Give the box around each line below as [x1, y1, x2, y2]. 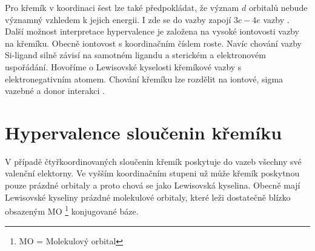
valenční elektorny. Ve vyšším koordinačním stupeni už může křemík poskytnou [5, 167, 300, 179]
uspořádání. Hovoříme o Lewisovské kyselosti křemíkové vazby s [5, 60, 242, 73]
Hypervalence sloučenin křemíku [5, 119, 282, 144]
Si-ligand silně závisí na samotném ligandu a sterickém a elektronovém [5, 49, 266, 61]
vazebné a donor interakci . [5, 84, 105, 97]
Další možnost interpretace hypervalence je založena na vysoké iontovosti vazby [5, 25, 299, 38]
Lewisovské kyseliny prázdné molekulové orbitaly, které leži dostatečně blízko [5, 190, 291, 203]
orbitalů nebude [248, 1, 308, 13]
